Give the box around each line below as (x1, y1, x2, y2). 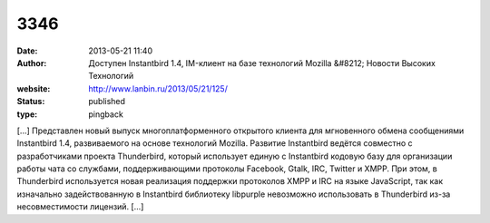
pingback (88, 109, 124, 120)
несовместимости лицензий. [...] (16, 201, 144, 212)
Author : (16, 57, 47, 68)
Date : (16, 45, 38, 56)
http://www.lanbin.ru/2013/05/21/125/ (88, 82, 229, 94)
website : (16, 82, 51, 94)
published (88, 96, 126, 107)
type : (16, 109, 38, 120)
